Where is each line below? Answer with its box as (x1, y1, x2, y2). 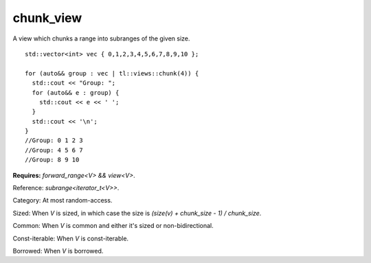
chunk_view (12, 10, 82, 25)
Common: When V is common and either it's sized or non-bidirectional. (12, 222, 214, 230)
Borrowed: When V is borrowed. (12, 247, 104, 255)
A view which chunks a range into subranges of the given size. (12, 34, 190, 43)
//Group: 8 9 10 (25, 156, 80, 164)
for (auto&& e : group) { (32, 89, 120, 96)
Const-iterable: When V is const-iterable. (12, 234, 129, 242)
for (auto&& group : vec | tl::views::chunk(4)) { (25, 69, 199, 77)
